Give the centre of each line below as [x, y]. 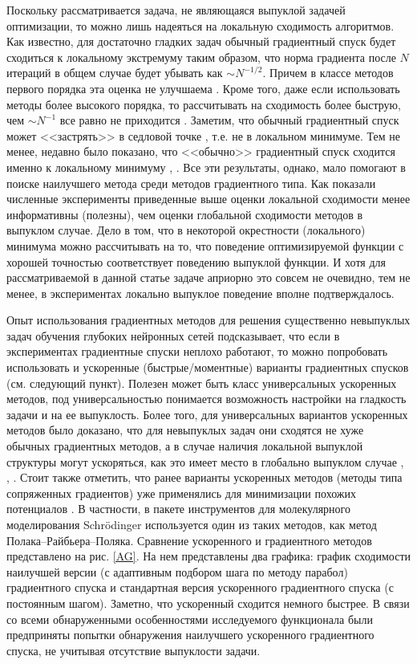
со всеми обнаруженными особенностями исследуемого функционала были [190, 619]
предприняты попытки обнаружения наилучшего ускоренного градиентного [190, 635]
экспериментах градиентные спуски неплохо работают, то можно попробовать [197, 351]
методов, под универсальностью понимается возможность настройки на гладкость [206, 399]
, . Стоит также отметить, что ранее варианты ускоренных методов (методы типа [204, 477]
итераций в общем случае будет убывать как [115, 73]
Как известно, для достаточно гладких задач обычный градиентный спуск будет [201, 41]
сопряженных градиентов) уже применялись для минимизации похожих [181, 493]
